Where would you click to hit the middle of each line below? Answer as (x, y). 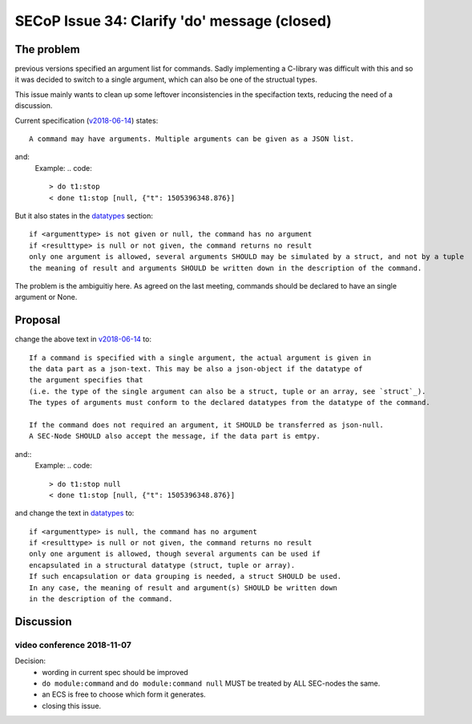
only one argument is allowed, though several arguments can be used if (175, 554)
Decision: (30, 661)
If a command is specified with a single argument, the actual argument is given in (200, 358)
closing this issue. (72, 706)
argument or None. (46, 297)
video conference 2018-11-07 (73, 645)
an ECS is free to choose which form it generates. (124, 694)
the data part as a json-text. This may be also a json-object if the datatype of (196, 369)
